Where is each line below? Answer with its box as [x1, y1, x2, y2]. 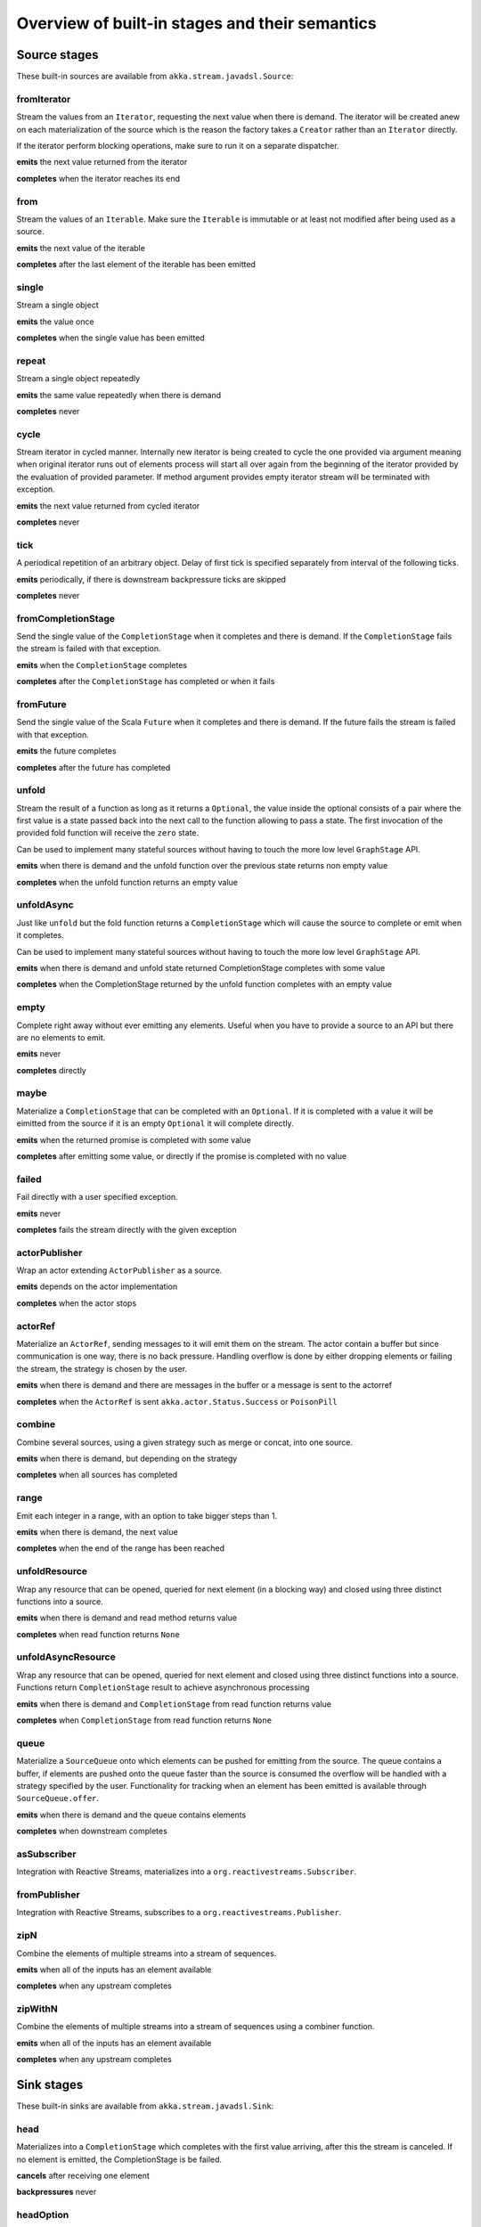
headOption [16, 2209, 69, 2222]
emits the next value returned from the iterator [16, 157, 188, 167]
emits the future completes [16, 746, 117, 756]
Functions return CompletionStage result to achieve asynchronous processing [16, 1682, 310, 1693]
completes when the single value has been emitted [16, 332, 205, 343]
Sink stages [16, 2077, 84, 2092]
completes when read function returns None [16, 1628, 180, 1639]
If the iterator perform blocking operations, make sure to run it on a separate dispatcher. [16, 140, 339, 151]
